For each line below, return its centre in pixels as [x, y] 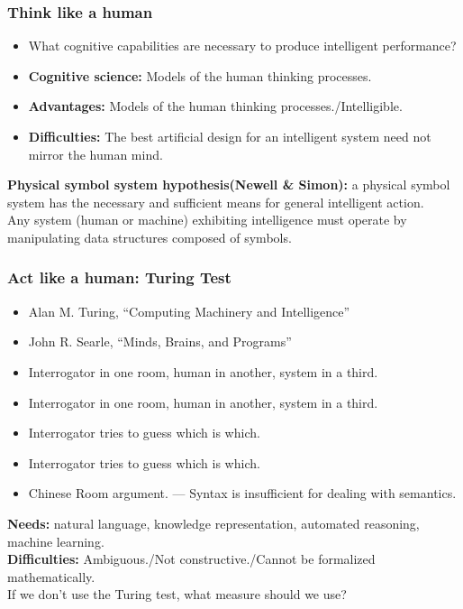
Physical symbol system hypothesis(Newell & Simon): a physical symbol [229, 185]
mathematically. [51, 576]
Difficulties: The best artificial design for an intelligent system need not [230, 136]
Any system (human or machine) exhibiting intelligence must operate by [207, 220]
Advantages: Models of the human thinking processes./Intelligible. [215, 106]
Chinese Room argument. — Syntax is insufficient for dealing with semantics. [242, 493]
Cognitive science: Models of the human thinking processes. [200, 75]
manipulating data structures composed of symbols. [150, 237]
